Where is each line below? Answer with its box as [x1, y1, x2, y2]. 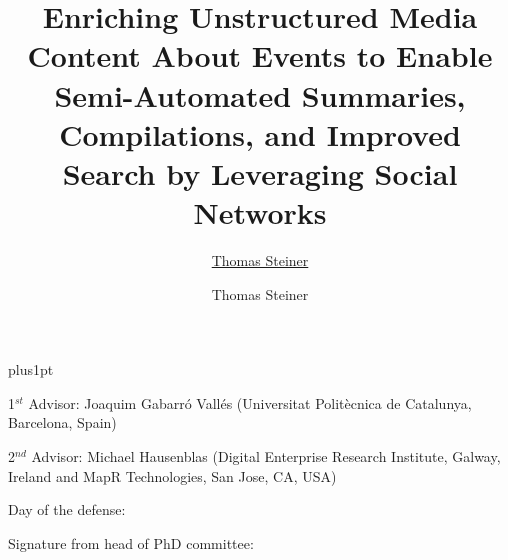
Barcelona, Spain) [8, 412, 117, 433]
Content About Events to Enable [27, 35, 493, 76]
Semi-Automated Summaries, [54, 74, 466, 115]
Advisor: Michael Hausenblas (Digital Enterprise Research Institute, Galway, [31, 446, 501, 467]
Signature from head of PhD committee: [8, 532, 254, 553]
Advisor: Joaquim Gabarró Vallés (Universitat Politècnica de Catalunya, [28, 392, 472, 413]
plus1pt [8, 359, 54, 380]
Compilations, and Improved [59, 113, 461, 154]
